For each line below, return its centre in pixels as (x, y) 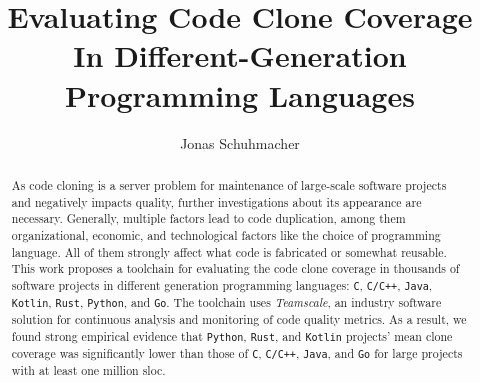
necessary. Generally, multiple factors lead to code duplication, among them (208, 218)
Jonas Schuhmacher (240, 142)
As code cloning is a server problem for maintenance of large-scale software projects (229, 184)
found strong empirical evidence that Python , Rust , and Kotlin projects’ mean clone (232, 335)
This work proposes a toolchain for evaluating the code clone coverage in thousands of (235, 268)
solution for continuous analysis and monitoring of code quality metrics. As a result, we (239, 319)
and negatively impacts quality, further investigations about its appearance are (216, 201)
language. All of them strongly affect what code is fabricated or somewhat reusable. (229, 251)
